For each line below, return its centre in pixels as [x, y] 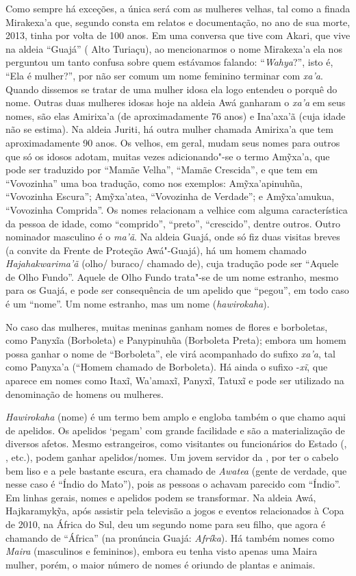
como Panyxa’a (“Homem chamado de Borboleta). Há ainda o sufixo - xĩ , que [167, 367]
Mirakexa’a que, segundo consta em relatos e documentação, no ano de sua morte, [178, 22]
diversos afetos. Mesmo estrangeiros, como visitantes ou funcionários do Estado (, [176, 443]
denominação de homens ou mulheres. [85, 393]
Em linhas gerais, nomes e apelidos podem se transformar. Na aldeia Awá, [161, 497]
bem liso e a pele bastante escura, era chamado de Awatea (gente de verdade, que [176, 470]
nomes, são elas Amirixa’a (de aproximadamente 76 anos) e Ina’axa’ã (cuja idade [176, 115]
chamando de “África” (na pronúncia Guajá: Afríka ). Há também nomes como [170, 537]
